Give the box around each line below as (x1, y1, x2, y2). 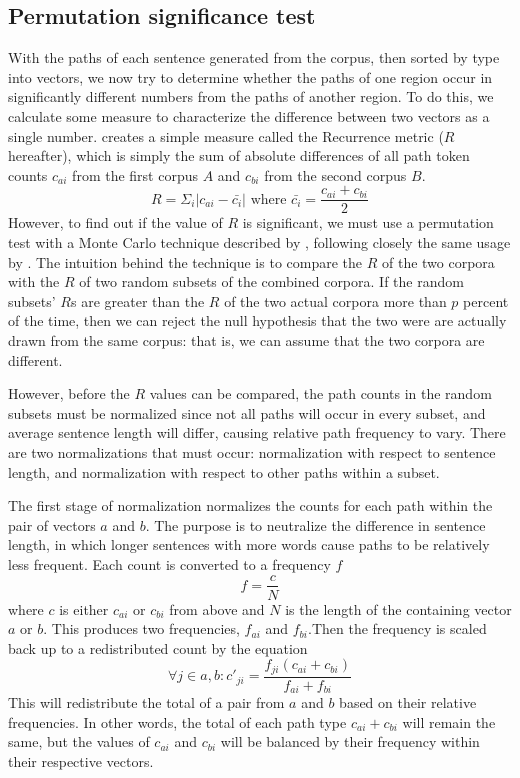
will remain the (402, 711, 496, 732)
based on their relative (339, 692, 477, 713)
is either (59, 598, 109, 619)
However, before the (8, 383, 130, 404)
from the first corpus (72, 164, 199, 185)
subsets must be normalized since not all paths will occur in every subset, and (8, 402, 486, 423)
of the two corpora (381, 251, 495, 272)
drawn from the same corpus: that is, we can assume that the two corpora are (8, 329, 485, 350)
